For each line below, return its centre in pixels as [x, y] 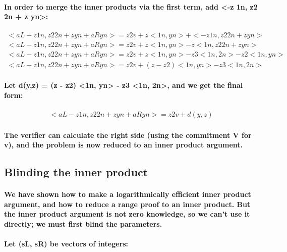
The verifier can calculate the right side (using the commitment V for [128, 135]
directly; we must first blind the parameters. [83, 223]
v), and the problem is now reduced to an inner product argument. [124, 145]
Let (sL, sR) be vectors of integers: [66, 244]
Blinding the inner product [76, 172]
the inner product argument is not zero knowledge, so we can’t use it [127, 214]
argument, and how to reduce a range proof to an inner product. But [127, 204]
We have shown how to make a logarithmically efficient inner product [128, 194]
